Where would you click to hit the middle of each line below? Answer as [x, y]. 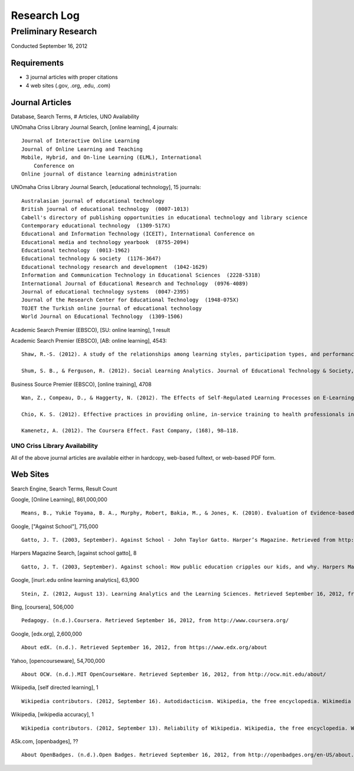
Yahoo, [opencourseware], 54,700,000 [58, 661]
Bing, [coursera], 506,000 [42, 607]
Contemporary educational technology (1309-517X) [96, 225]
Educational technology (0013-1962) [76, 251]
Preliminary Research [54, 31]
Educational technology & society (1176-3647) [91, 259]
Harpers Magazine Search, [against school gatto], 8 [74, 553]
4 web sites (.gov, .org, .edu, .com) [68, 85]
